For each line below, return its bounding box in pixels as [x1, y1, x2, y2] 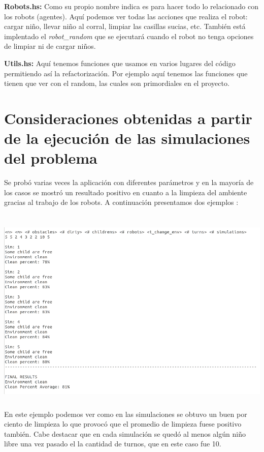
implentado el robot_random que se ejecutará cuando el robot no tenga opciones [4, 31, 254, 41]
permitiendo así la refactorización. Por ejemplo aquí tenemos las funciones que [4, 68, 248, 78]
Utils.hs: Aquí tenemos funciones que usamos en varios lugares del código [4, 57, 236, 68]
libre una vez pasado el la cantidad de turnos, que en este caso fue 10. [4, 438, 221, 449]
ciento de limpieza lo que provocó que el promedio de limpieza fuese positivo [4, 418, 242, 429]
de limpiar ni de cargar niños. [4, 41, 96, 51]
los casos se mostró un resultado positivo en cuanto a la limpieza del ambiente [4, 187, 247, 197]
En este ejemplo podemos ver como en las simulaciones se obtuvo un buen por [4, 408, 247, 419]
